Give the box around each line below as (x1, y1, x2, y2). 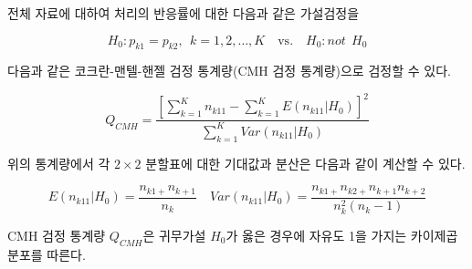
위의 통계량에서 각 (7, 153, 110, 172)
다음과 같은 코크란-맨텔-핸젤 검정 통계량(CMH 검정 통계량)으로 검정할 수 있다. (7, 61, 451, 80)
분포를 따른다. (7, 244, 86, 264)
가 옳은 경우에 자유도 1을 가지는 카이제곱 (226, 225, 458, 244)
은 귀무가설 (142, 225, 206, 244)
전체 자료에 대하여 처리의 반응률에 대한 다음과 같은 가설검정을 (7, 4, 360, 22)
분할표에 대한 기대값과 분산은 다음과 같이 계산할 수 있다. (145, 153, 466, 172)
